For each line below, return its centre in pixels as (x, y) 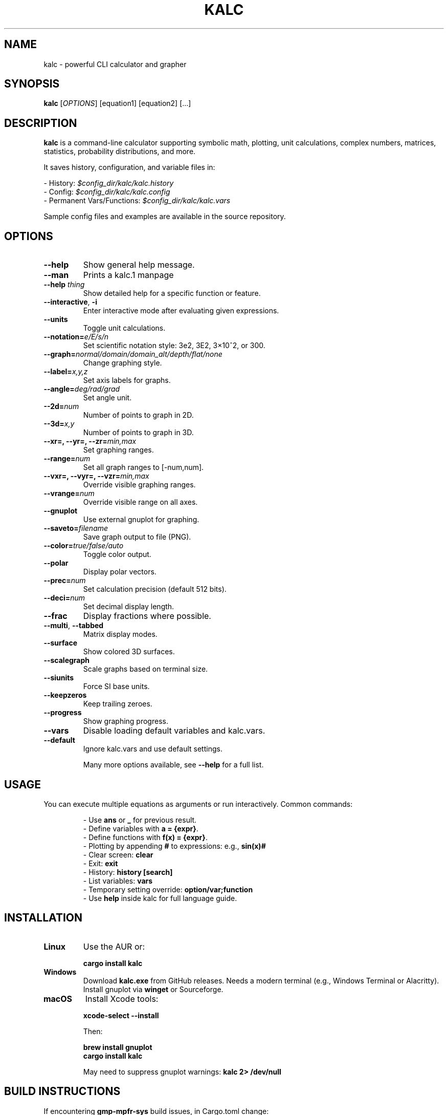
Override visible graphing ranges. (139, 485)
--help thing (64, 285)
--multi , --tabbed (74, 626)
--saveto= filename (76, 528)
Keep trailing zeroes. (118, 704)
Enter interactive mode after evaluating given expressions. (181, 311)
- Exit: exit (100, 863)
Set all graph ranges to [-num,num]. (143, 467)
